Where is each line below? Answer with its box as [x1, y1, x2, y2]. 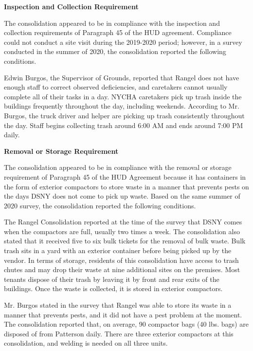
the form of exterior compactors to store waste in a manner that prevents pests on [4, 181, 249, 191]
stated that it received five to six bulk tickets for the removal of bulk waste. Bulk [4, 236, 246, 246]
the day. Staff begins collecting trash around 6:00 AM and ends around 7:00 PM [4, 120, 243, 130]
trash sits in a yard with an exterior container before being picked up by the [4, 245, 232, 256]
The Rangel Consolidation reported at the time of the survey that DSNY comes [4, 217, 242, 227]
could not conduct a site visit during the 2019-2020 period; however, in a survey [4, 37, 242, 47]
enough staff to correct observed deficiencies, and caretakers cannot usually [4, 82, 228, 92]
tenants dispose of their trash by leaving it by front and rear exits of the [4, 274, 219, 284]
